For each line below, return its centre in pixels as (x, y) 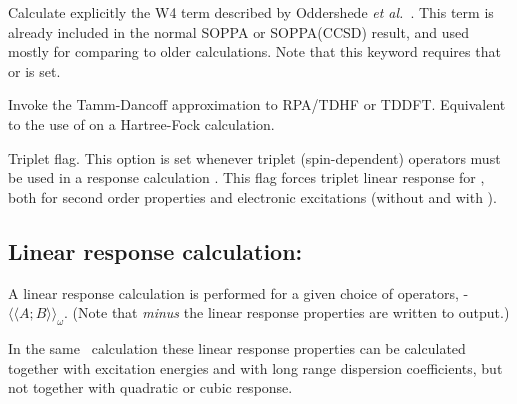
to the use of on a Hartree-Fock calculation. (141, 123)
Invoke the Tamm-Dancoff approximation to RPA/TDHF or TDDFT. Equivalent (257, 104)
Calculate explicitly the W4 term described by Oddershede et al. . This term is (251, 12)
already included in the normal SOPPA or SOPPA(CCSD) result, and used (239, 31)
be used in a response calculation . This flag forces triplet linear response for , (246, 177)
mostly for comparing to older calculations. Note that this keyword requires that (254, 51)
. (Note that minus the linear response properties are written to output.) (287, 312)
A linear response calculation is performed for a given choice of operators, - (238, 292)
